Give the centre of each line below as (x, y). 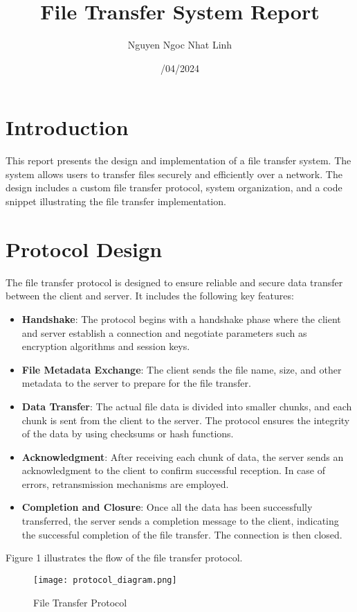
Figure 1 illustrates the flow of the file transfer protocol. (124, 558)
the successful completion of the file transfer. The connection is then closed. (182, 534)
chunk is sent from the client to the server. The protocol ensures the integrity (186, 420)
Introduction (67, 127)
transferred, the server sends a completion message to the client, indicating (180, 521)
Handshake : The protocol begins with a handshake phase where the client (181, 318)
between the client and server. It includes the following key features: (150, 296)
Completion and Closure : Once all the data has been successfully (167, 507)
